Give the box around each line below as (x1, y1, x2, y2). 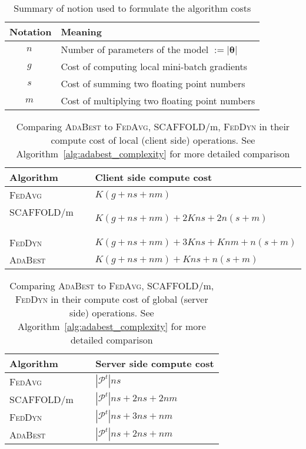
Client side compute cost (95, 170, 212, 184)
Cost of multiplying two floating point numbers (61, 94, 255, 107)
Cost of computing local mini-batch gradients (61, 60, 248, 73)
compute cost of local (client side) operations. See (51, 133, 255, 147)
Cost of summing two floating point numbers (61, 77, 245, 90)
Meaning (61, 25, 102, 38)
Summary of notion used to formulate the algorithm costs (14, 1, 251, 15)
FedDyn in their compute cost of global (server (15, 292, 208, 306)
